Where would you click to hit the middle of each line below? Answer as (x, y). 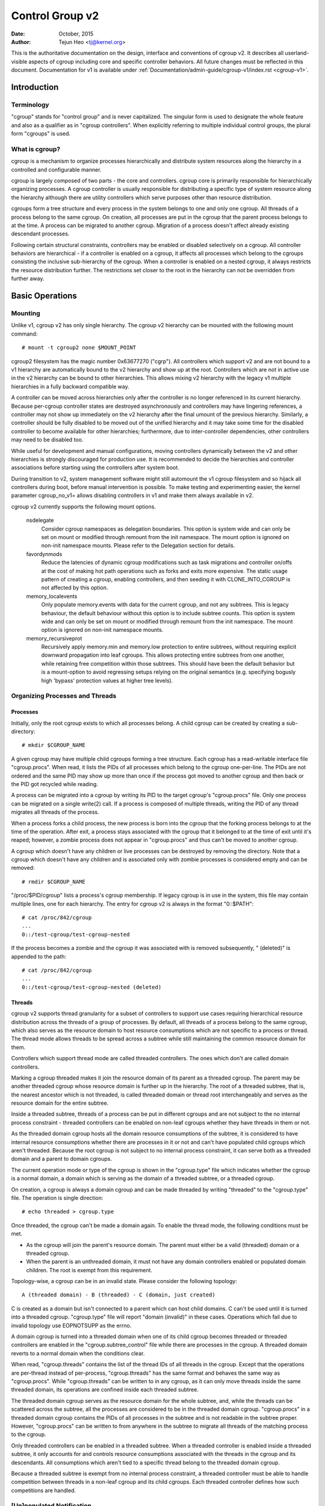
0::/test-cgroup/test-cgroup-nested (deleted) (92, 987)
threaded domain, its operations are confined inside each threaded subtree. (105, 1390)
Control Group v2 (55, 16)
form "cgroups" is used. (41, 134)
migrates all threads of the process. (55, 812)
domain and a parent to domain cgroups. (62, 1159)
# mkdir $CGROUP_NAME (54, 745)
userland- (297, 53)
